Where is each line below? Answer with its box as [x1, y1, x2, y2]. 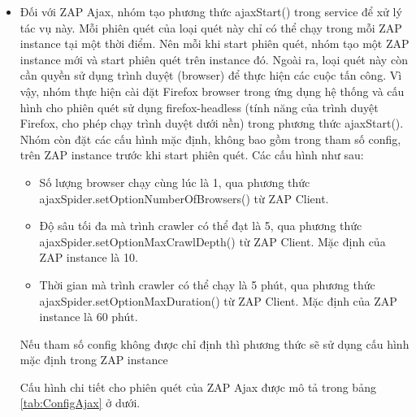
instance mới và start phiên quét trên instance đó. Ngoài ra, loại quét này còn [19, 50, 408, 67]
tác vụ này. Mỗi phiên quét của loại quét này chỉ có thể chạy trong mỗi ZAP [19, 19, 402, 36]
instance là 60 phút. [39, 308, 138, 325]
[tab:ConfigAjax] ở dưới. [19, 394, 141, 411]
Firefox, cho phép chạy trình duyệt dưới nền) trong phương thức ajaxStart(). [19, 115, 404, 132]
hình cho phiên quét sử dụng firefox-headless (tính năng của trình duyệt [19, 98, 379, 115]
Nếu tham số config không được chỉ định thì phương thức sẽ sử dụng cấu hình [19, 335, 409, 352]
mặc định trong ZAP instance [19, 351, 168, 368]
